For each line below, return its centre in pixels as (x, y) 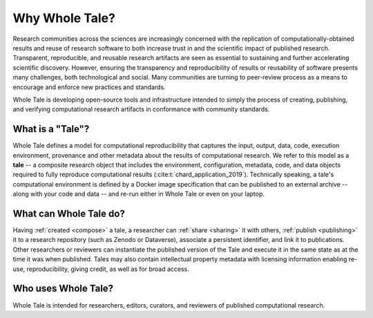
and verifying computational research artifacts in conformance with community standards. (141, 109)
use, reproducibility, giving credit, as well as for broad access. (101, 269)
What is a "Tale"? (51, 129)
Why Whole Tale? (64, 18)
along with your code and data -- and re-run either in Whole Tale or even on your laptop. (139, 194)
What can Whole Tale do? (69, 213)
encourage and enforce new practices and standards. (89, 87)
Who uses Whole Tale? (63, 289)
